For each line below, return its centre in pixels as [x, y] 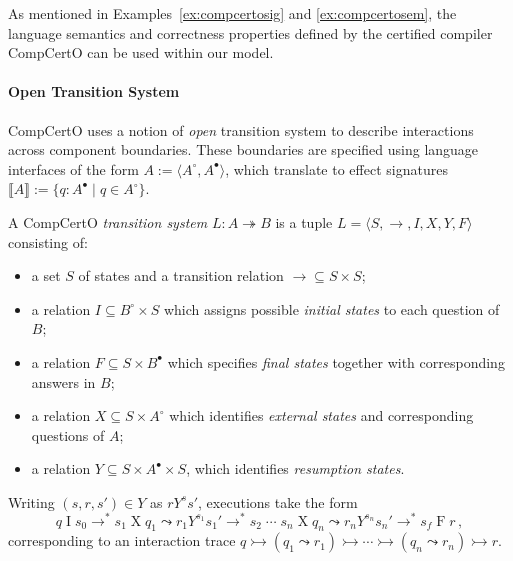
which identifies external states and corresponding [321, 415]
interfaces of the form [73, 168]
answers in [63, 381]
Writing [31, 501]
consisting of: [48, 241]
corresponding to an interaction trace [122, 540]
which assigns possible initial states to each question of [331, 308]
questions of [68, 434]
